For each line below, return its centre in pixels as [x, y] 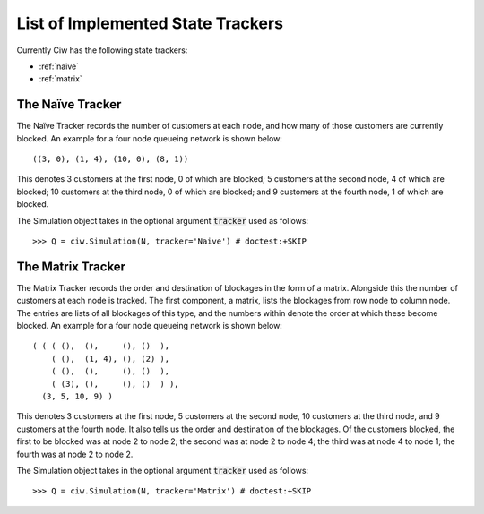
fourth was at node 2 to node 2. [75, 454]
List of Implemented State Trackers [150, 23]
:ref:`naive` [59, 66]
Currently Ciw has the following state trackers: [102, 50]
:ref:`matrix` [60, 79]
